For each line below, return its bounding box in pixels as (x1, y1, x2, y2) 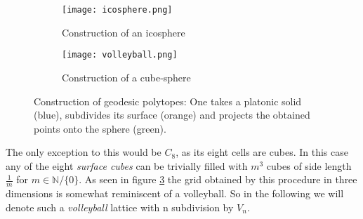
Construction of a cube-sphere (62, 69, 191, 84)
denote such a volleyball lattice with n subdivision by (6, 199, 234, 214)
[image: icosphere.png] (62, 5, 173, 15)
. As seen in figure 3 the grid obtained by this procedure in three (79, 172, 357, 187)
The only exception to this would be (6, 145, 161, 159)
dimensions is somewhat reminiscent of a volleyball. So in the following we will (6, 186, 344, 201)
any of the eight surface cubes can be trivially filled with (6, 158, 248, 173)
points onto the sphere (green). (34, 121, 166, 135)
